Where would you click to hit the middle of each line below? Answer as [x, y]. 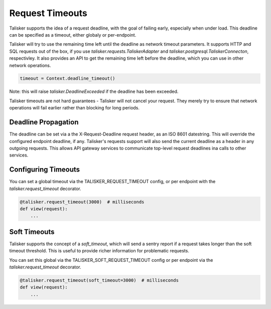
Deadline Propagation [44, 122]
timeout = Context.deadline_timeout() [67, 79]
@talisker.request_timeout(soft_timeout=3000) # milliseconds [99, 280]
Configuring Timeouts [45, 170]
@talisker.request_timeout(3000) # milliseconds [82, 202]
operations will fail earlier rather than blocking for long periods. [75, 108]
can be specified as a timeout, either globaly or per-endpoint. [73, 35]
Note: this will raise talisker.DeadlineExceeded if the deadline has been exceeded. [94, 92]
